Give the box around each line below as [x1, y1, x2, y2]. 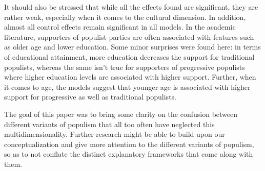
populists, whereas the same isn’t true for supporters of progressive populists [4, 61, 245, 72]
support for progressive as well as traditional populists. [4, 91, 176, 102]
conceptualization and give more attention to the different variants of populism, [4, 138, 254, 149]
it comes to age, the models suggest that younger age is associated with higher [4, 81, 251, 92]
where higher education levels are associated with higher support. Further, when [4, 71, 256, 82]
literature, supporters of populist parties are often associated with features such [4, 31, 254, 42]
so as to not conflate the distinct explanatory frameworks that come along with [4, 149, 253, 159]
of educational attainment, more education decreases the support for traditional [4, 51, 255, 62]
